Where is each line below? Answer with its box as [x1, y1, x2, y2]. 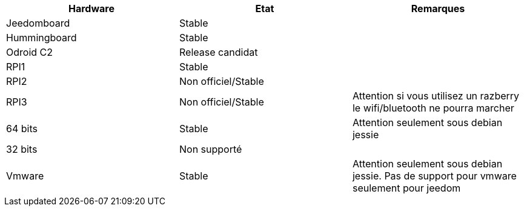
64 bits [6, 122, 38, 135]
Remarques [411, 2, 465, 15]
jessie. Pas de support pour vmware [352, 170, 517, 182]
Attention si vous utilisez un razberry [352, 90, 520, 102]
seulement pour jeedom [352, 182, 461, 194]
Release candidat [179, 46, 258, 58]
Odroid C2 [6, 46, 53, 58]
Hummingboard [6, 32, 77, 44]
